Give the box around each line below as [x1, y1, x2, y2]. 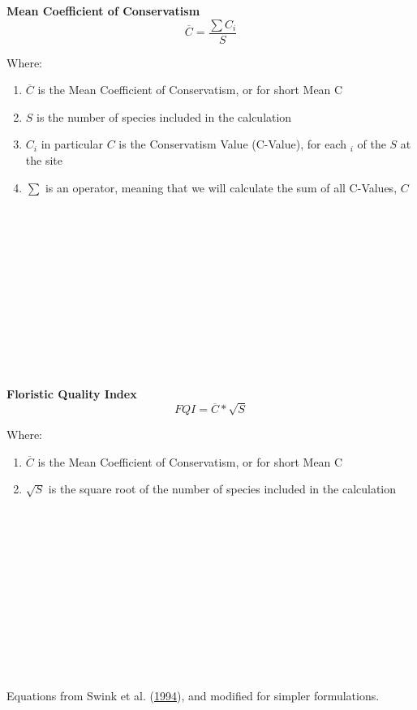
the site [25, 152, 62, 169]
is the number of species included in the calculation [37, 108, 292, 125]
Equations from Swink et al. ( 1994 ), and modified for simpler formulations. [6, 687, 380, 704]
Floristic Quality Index [6, 385, 137, 402]
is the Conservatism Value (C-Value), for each [118, 136, 346, 153]
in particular [41, 136, 103, 153]
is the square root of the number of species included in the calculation [48, 480, 397, 497]
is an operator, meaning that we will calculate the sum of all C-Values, [45, 179, 398, 196]
